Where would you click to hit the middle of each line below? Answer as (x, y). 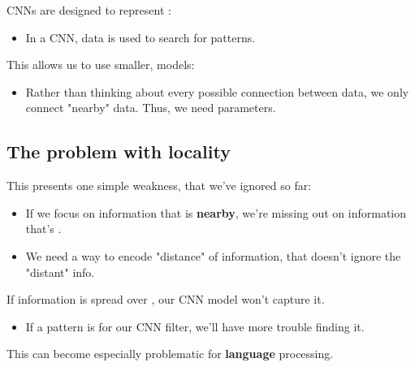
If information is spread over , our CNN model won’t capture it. (166, 299)
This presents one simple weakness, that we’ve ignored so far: (159, 186)
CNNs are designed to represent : (89, 10)
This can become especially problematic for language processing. (170, 354)
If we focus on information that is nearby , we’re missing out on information (216, 212)
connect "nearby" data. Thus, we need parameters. (151, 108)
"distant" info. (60, 272)
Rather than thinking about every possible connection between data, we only (217, 91)
